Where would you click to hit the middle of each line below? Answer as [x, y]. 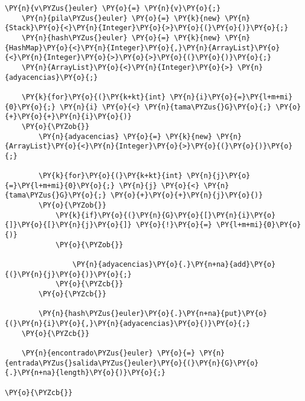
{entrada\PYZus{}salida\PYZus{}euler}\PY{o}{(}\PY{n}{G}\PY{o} [132, 363]
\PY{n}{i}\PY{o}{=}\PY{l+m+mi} [231, 97]
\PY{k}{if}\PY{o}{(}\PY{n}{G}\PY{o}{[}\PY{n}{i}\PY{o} [166, 215]
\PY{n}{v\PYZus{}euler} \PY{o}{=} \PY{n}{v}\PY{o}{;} [113, 8]
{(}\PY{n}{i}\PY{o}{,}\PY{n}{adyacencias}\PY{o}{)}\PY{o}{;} [128, 324]
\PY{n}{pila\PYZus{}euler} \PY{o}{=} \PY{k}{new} [121, 18]
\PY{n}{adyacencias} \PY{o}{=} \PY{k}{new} [125, 136]
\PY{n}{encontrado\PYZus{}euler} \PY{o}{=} [108, 353]
